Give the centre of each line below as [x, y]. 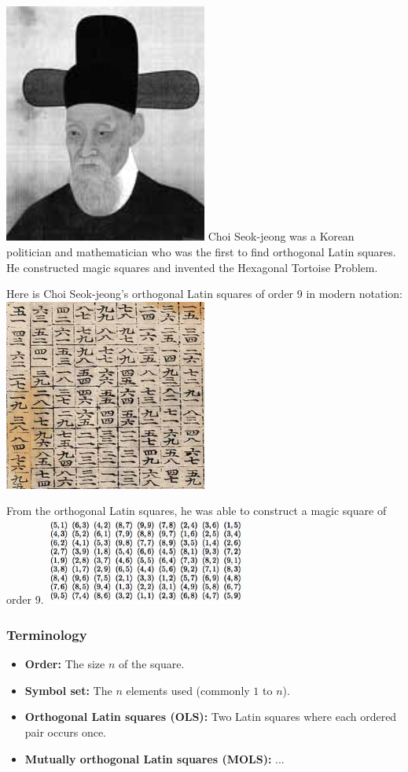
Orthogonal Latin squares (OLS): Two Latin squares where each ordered [211, 717]
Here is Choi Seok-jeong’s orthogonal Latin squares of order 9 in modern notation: [204, 294]
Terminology [47, 634]
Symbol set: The [68, 690]
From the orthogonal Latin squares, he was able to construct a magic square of [197, 511]
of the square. [151, 664]
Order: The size [65, 664]
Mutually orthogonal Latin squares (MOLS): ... [154, 758]
